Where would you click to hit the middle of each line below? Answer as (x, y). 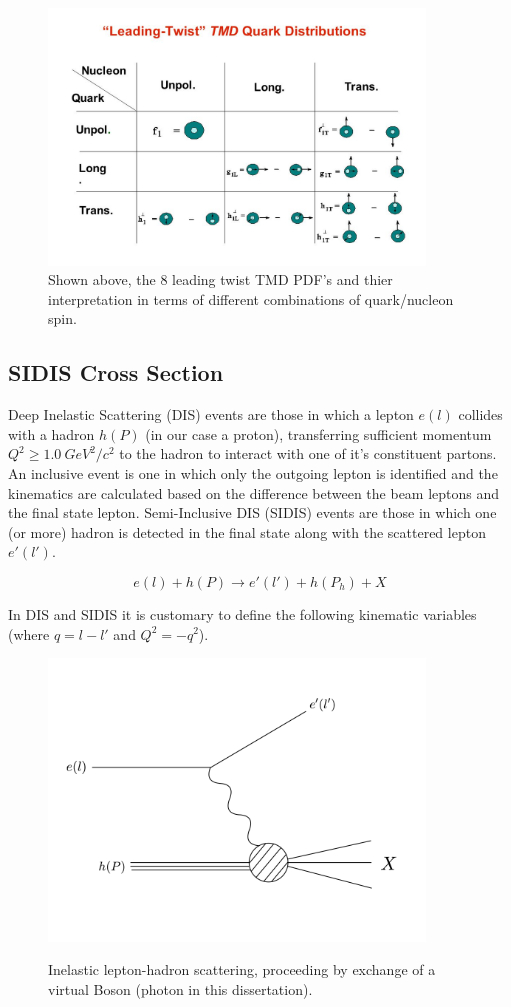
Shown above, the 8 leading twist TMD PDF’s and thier (220, 279)
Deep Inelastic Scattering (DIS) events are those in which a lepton (211, 414)
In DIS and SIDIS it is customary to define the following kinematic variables (242, 613)
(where (29, 633)
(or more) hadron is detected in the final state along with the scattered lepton (247, 531)
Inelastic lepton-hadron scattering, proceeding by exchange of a (242, 969)
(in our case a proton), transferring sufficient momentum (318, 433)
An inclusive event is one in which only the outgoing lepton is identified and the (253, 472)
